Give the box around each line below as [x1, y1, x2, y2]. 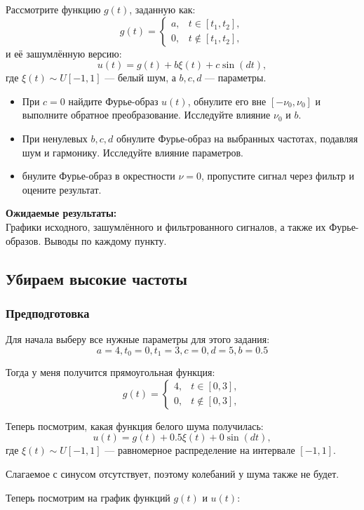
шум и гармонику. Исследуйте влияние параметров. [22, 145, 243, 159]
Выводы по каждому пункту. [43, 233, 167, 248]
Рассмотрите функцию [6, 2, 101, 16]
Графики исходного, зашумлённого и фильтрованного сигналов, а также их [6, 219, 326, 234]
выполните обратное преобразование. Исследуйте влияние [22, 107, 271, 122]
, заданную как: [129, 2, 196, 16]
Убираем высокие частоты [6, 267, 187, 289]
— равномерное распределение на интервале [105, 443, 295, 457]
